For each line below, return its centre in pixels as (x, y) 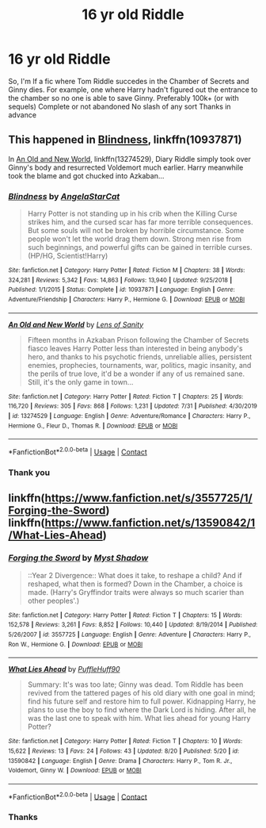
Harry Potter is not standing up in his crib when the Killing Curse (132, 214)
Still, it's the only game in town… (80, 381)
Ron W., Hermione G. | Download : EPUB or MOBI (76, 644)
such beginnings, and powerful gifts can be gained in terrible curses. (140, 247)
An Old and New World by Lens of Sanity (76, 324)
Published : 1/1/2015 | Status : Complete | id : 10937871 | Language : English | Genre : (122, 290)
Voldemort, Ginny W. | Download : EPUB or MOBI (75, 771)
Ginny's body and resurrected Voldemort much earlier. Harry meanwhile (126, 167)
